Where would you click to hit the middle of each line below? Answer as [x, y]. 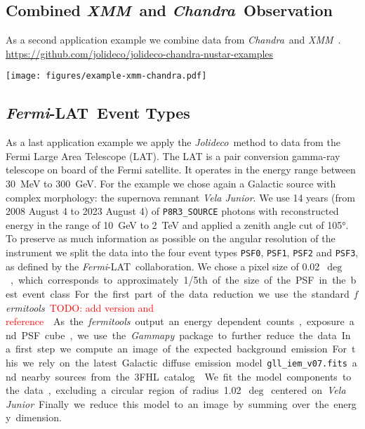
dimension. [39, 417]
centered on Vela [308, 390]
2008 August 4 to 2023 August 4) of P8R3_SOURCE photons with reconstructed [172, 211]
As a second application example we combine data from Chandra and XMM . [173, 40]
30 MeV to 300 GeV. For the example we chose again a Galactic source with [171, 184]
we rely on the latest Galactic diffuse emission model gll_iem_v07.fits [185, 362]
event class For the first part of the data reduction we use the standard [186, 293]
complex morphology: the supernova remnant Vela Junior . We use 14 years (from [180, 197]
